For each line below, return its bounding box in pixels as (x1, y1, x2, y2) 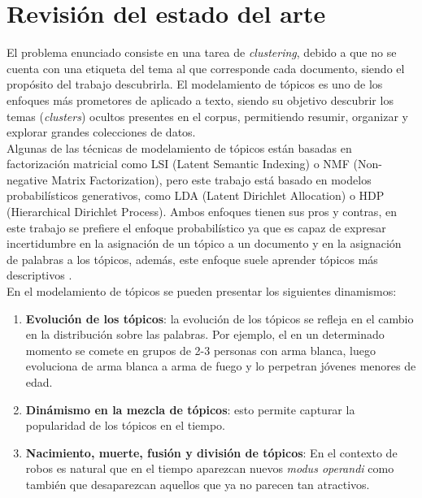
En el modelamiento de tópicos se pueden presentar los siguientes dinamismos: (7, 283, 397, 300)
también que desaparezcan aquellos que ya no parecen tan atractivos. (25, 475, 370, 492)
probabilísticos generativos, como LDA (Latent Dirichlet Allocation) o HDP (7, 187, 385, 204)
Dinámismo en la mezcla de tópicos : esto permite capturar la (25, 401, 355, 418)
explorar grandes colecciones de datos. (7, 123, 196, 141)
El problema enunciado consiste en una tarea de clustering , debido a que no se (7, 44, 397, 61)
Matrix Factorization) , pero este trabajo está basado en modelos (51, 171, 372, 188)
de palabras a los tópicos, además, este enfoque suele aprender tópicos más (7, 250, 378, 267)
